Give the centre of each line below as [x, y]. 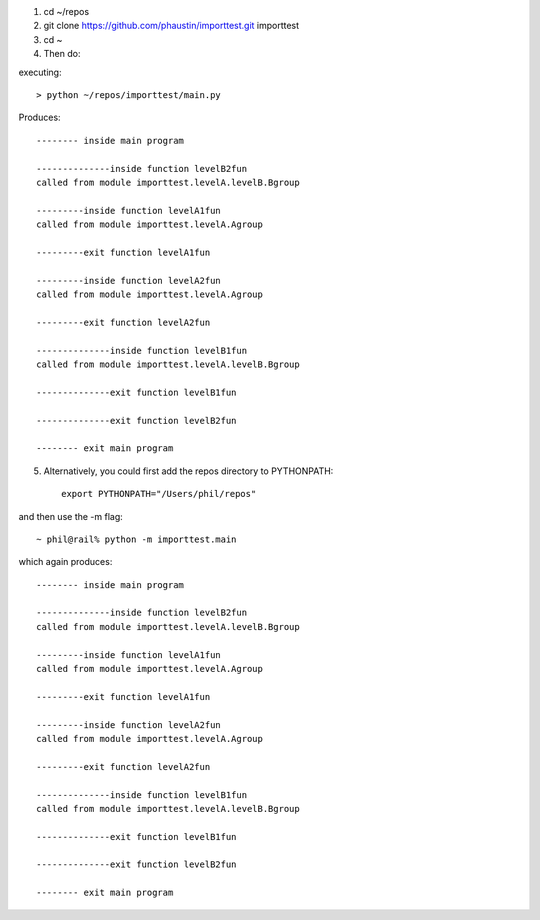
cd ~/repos [66, 11]
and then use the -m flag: [71, 516]
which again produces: [65, 562]
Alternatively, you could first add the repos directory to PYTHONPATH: [188, 471]
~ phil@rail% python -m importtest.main [136, 539]
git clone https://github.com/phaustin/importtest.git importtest [171, 26]
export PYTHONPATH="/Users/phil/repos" [159, 494]
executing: [40, 72]
